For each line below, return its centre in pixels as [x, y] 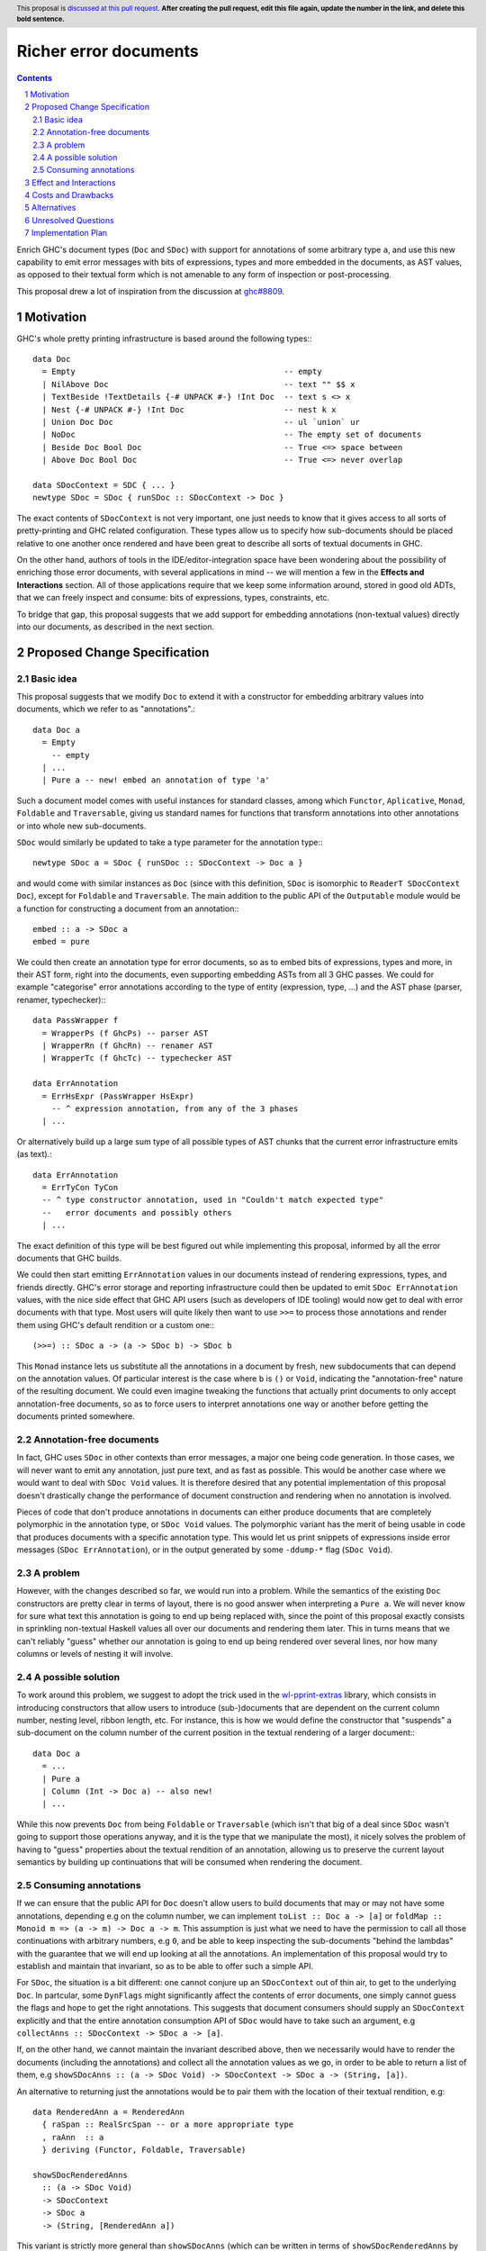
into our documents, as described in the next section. [116, 627]
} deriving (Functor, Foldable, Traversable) [144, 2150]
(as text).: [35, 1154]
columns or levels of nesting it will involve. [95, 1654]
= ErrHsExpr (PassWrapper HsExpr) [118, 1096]
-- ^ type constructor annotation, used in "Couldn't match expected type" [213, 1200]
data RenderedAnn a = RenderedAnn [108, 2112]
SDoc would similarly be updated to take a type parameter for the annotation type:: [170, 842]
